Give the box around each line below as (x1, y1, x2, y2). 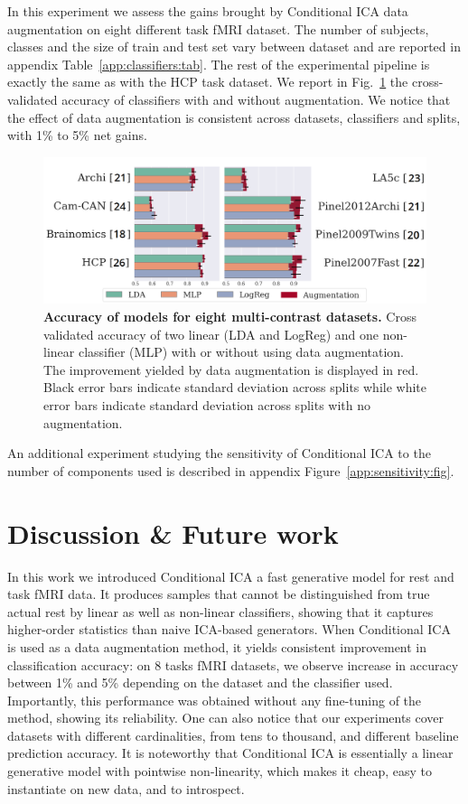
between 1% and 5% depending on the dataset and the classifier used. (7, 673, 393, 692)
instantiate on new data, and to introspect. (7, 779, 245, 798)
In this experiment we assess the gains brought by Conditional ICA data (7, 2, 408, 20)
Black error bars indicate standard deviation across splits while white (43, 378, 427, 397)
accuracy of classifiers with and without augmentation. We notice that (61, 89, 451, 108)
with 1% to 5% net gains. (7, 126, 147, 145)
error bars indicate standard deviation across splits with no (43, 396, 370, 415)
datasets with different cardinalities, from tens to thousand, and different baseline (7, 725, 459, 744)
